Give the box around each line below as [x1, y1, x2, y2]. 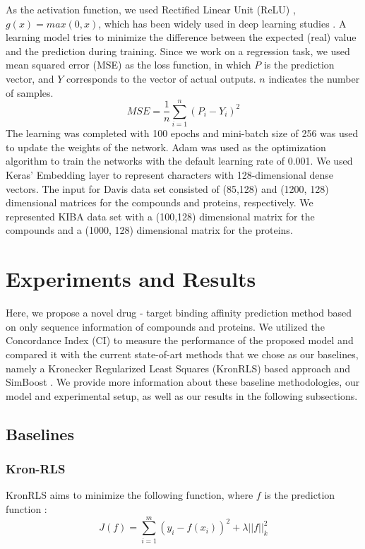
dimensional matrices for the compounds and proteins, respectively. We [6, 195, 313, 210]
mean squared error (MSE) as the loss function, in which [6, 57, 251, 72]
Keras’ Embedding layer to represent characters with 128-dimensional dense [6, 167, 333, 182]
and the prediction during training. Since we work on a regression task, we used [6, 43, 350, 58]
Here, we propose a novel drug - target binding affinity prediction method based [6, 305, 352, 320]
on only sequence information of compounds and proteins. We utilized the [6, 319, 325, 333]
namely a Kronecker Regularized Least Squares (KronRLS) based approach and [6, 360, 351, 375]
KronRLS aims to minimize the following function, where [6, 488, 253, 502]
